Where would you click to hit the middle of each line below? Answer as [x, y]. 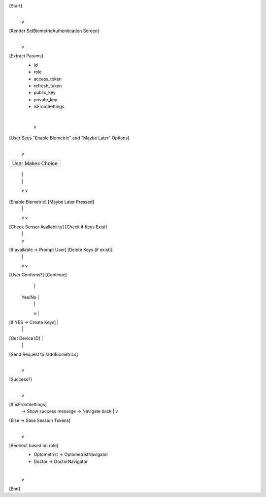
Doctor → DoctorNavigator [61, 461]
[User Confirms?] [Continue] [38, 275]
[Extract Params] [26, 56]
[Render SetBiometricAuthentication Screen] [54, 31]
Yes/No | [30, 297]
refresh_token [48, 85]
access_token [48, 79]
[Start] [16, 6]
